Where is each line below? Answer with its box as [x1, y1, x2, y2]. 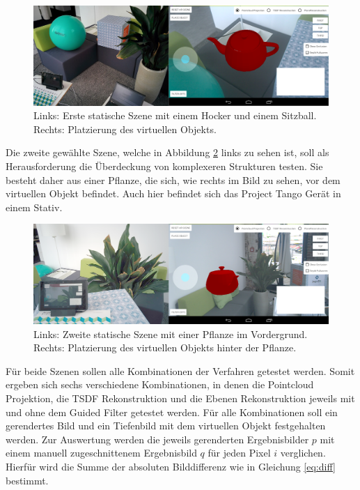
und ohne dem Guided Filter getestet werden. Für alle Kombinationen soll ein [6, 404, 338, 419]
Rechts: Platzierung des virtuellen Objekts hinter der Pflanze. [33, 340, 297, 355]
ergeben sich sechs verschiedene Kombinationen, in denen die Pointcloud [6, 377, 314, 392]
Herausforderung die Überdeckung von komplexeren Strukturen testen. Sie [6, 159, 323, 174]
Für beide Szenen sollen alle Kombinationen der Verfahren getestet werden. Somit [6, 363, 355, 378]
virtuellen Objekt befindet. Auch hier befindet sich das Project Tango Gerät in [6, 186, 341, 201]
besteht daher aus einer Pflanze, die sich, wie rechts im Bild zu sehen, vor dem [6, 172, 341, 187]
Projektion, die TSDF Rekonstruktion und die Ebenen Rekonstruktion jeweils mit [6, 391, 355, 406]
